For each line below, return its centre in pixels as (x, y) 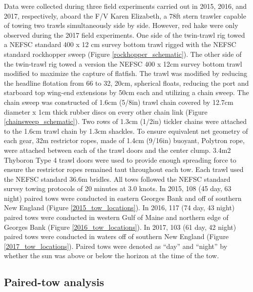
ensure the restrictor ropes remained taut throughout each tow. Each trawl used (124, 169)
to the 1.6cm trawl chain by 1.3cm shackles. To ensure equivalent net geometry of (126, 131)
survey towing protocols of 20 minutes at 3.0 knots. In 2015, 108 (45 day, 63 (118, 188)
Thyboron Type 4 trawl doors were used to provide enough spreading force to (120, 159)
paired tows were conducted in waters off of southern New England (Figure (116, 236)
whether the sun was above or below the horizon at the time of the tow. (112, 255)
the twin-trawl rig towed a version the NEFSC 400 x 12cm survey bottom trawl (123, 63)
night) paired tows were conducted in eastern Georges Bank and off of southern (123, 198)
